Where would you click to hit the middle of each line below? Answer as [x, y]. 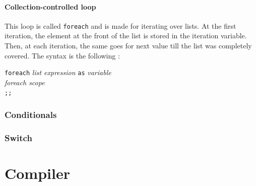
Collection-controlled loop [50, 6]
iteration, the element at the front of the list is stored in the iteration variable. [126, 36]
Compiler [37, 173]
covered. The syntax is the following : [62, 55]
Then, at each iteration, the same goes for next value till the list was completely [128, 46]
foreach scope [25, 82]
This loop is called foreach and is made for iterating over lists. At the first [120, 25]
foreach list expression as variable [58, 72]
